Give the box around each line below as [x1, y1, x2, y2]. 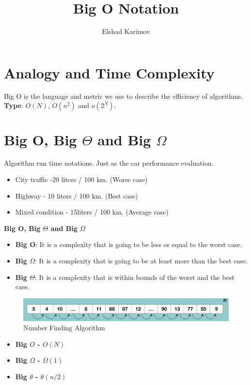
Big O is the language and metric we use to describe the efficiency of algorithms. [4, 91, 243, 101]
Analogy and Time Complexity [4, 62, 215, 82]
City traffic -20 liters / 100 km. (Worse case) [15, 174, 148, 184]
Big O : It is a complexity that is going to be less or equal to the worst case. [15, 239, 242, 249]
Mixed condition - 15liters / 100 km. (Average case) [15, 207, 169, 217]
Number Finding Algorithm [23, 323, 105, 333]
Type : [4, 100, 23, 110]
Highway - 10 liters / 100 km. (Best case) [15, 190, 138, 200]
